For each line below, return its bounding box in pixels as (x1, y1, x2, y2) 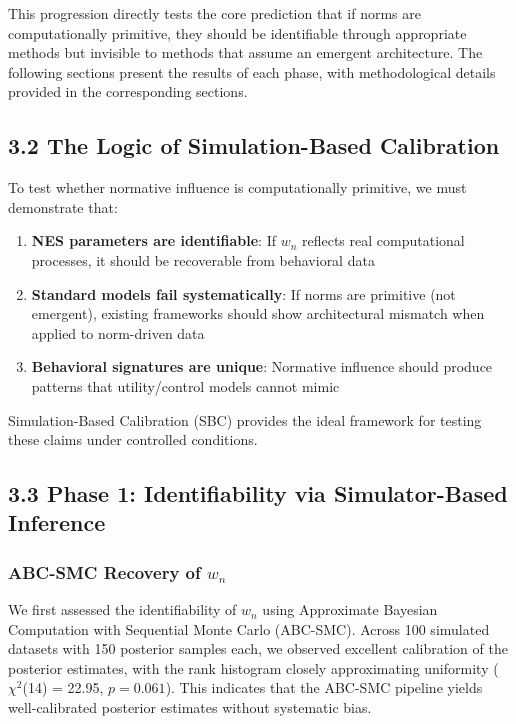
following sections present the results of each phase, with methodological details (8, 61, 496, 82)
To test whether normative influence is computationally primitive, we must (8, 177, 467, 198)
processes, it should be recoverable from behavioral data (31, 249, 375, 270)
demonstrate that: (8, 196, 118, 217)
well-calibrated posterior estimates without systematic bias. (8, 697, 372, 718)
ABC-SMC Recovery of (8, 559, 201, 584)
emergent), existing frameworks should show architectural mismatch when (31, 303, 485, 324)
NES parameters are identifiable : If (31, 230, 276, 251)
